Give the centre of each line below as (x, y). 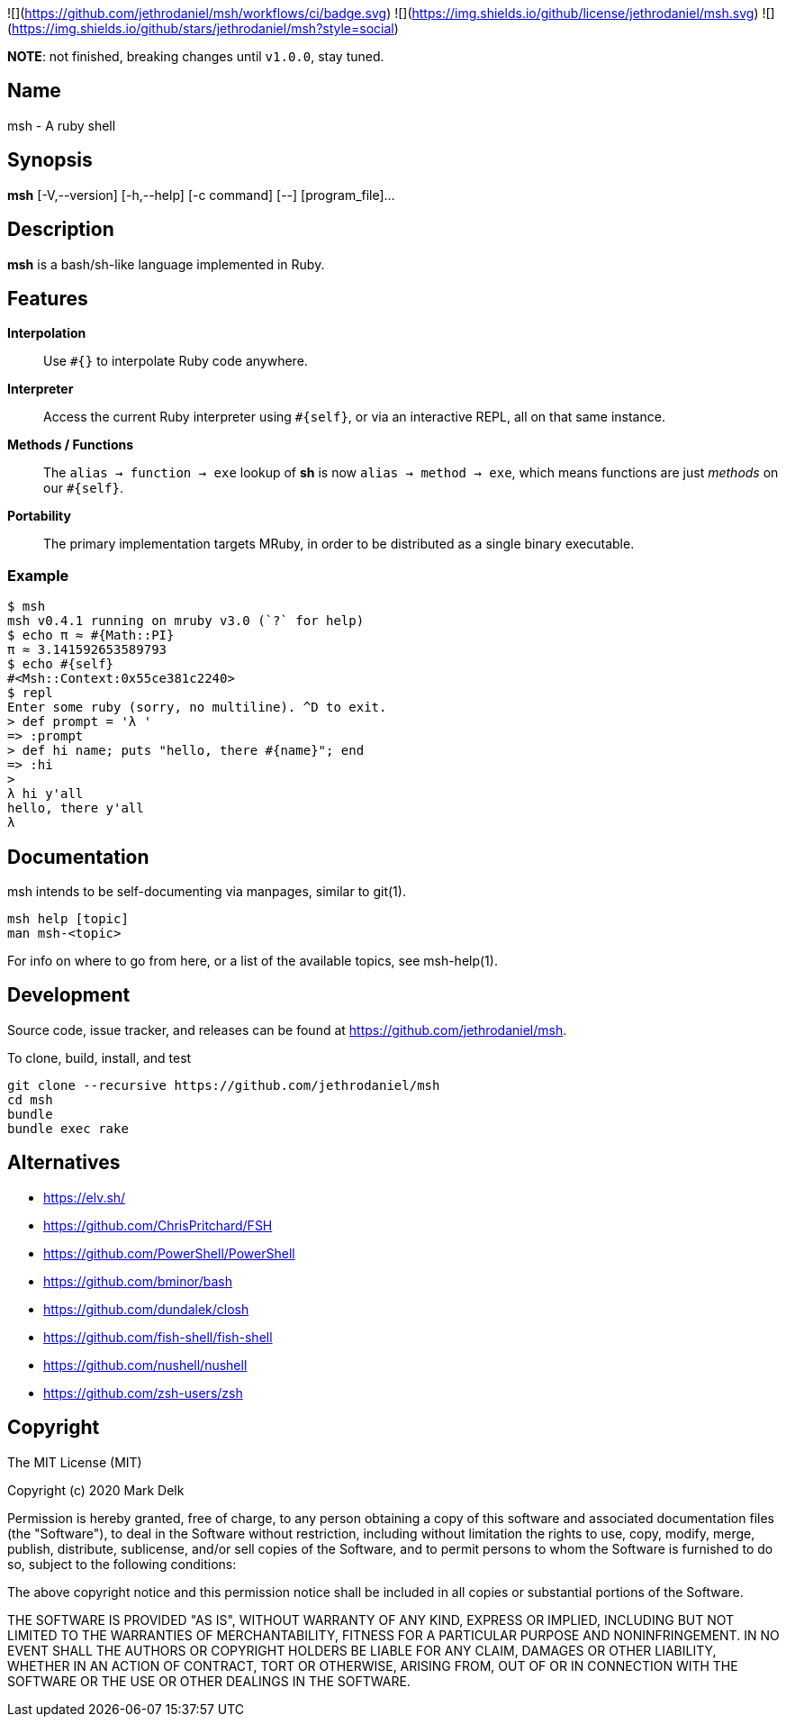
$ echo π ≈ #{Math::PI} (91, 635)
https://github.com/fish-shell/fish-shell (158, 1337)
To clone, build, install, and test (99, 1057)
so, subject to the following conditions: (122, 1564)
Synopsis (50, 160)
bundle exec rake (68, 1128)
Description (61, 230)
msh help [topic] (68, 918)
